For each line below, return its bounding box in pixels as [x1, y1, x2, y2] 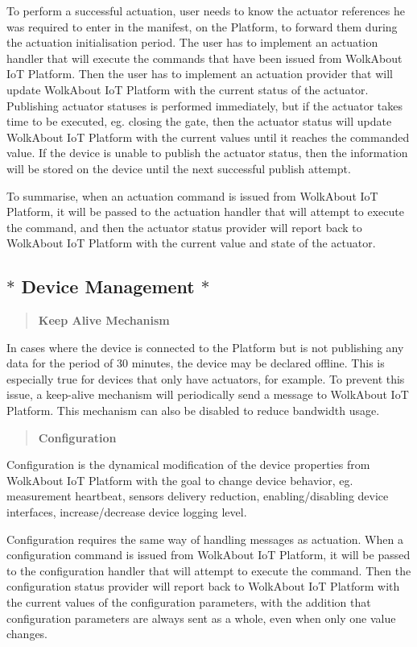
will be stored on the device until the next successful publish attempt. [6, 160, 351, 176]
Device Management [21, 274, 195, 299]
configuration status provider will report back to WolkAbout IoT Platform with [6, 578, 400, 595]
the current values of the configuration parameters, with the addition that [6, 594, 371, 611]
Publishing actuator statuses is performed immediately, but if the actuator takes [6, 97, 403, 114]
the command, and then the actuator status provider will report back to [6, 218, 362, 235]
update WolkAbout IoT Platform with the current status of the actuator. [6, 81, 369, 97]
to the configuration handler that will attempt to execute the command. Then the [6, 562, 411, 579]
